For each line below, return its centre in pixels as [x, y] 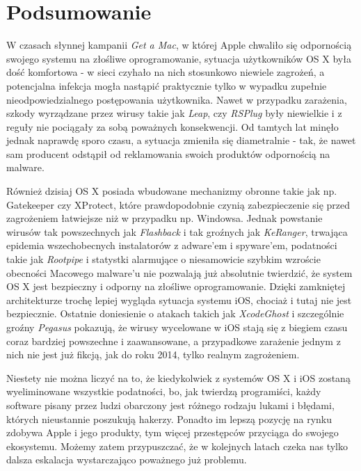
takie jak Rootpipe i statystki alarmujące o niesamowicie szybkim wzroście [163, 259]
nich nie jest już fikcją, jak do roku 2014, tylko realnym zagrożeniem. [153, 354]
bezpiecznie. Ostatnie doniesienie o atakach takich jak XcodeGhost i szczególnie [175, 313]
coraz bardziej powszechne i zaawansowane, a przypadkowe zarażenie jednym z [174, 341]
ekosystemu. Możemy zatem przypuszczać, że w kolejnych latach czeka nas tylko [177, 446]
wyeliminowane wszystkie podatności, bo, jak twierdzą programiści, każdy [164, 391]
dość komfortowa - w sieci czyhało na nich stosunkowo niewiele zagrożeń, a [166, 72]
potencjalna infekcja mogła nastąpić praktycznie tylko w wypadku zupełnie [167, 85]
